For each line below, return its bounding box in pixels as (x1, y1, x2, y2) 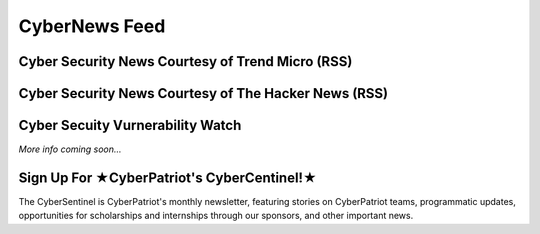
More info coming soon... (18, 143, 122, 155)
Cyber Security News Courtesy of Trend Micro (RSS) (18, 53, 353, 70)
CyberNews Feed (18, 15, 166, 37)
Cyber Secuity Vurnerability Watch (18, 117, 242, 134)
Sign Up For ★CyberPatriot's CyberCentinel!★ (18, 169, 317, 186)
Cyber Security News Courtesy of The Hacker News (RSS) (18, 85, 389, 102)
